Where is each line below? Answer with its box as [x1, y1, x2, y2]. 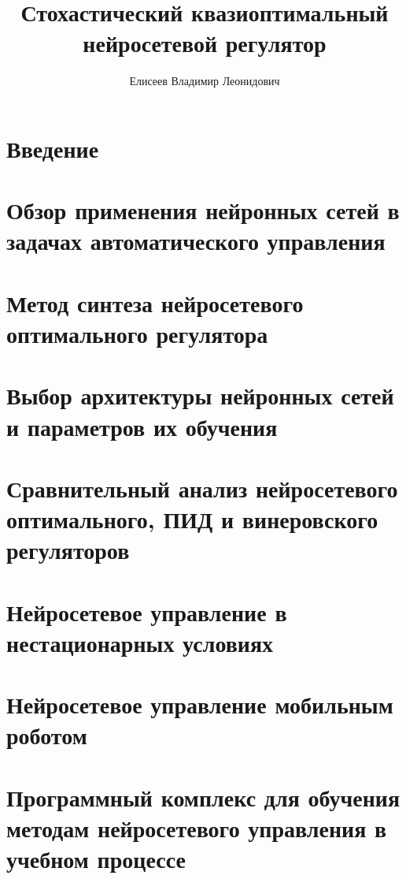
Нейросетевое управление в [6, 595, 287, 628]
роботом [6, 719, 87, 751]
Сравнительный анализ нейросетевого [6, 471, 398, 504]
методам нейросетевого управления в [6, 812, 387, 844]
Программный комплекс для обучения [6, 780, 400, 813]
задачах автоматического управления [6, 225, 386, 257]
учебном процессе [6, 843, 186, 875]
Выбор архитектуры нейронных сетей [6, 379, 394, 412]
